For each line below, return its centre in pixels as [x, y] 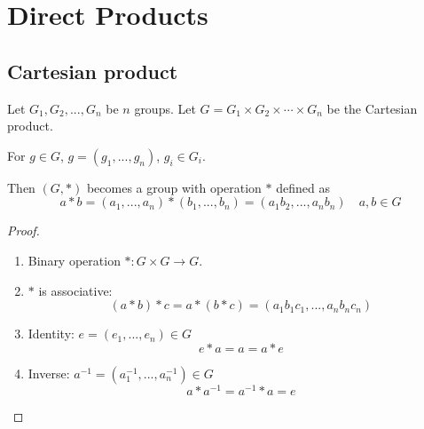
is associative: [75, 290]
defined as [303, 187]
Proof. [24, 230]
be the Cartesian [372, 108]
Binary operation [74, 260]
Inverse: [49, 373]
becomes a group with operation [174, 187]
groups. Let [165, 108]
